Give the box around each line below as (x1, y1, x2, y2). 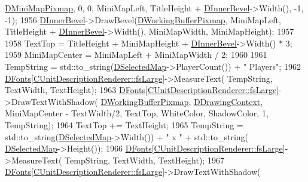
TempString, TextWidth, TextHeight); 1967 (65, 153, 224, 166)
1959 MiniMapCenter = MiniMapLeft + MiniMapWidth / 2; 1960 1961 (5, 48, 267, 61)
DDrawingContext (193, 95, 261, 107)
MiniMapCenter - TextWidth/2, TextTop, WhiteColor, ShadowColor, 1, (5, 107, 269, 119)
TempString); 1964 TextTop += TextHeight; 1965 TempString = (5, 118, 243, 131)
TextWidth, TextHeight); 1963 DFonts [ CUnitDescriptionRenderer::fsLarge (5, 84, 277, 96)
